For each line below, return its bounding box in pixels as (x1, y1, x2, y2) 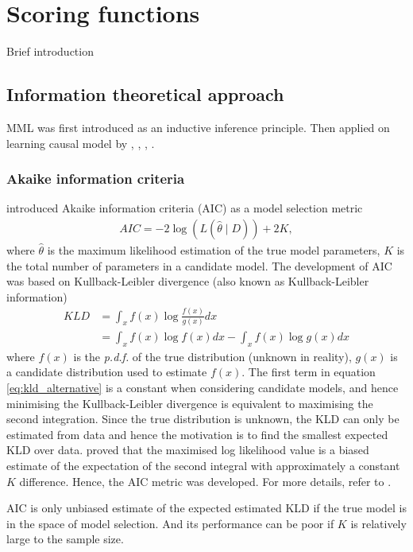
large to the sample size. (6, 531, 124, 547)
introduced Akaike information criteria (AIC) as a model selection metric (6, 200, 363, 216)
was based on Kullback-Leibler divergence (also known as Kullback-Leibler (6, 273, 369, 290)
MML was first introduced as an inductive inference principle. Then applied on (6, 119, 390, 135)
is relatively (350, 515, 407, 531)
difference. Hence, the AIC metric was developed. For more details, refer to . (19, 472, 392, 489)
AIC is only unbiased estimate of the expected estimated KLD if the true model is (6, 500, 407, 516)
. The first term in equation (241, 363, 376, 380)
